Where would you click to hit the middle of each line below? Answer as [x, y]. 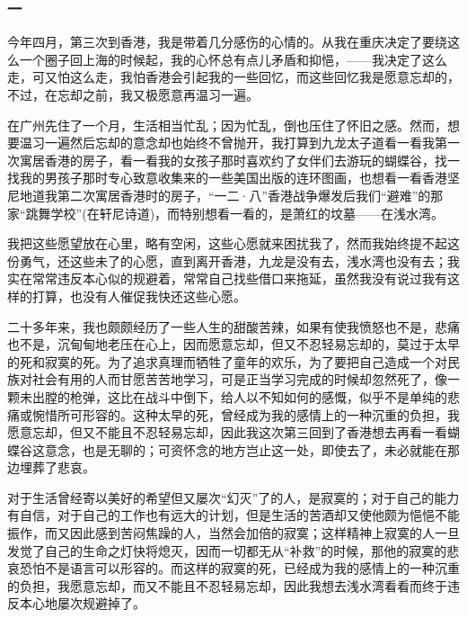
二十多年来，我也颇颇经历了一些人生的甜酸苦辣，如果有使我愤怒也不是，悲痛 [233, 326]
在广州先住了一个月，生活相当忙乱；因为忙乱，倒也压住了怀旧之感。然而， [227, 125]
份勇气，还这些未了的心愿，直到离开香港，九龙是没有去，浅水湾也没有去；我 [233, 260]
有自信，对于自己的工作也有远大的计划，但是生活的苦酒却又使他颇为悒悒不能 [233, 515]
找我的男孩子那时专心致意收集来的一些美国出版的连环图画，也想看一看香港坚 [233, 178]
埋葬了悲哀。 [57, 467]
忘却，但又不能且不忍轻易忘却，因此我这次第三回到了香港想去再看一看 [239, 432]
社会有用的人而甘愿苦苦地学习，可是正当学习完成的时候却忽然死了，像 [239, 379]
